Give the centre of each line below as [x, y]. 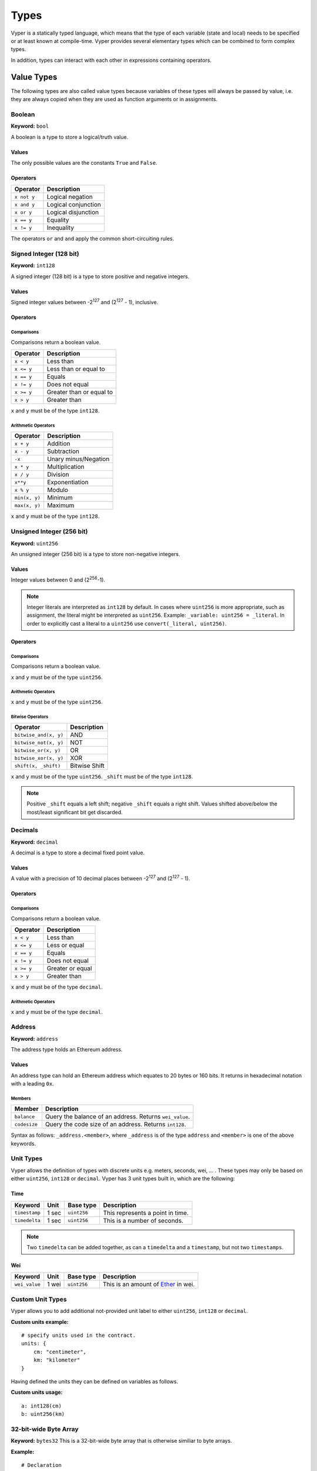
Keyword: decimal [35, 842]
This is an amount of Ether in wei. [149, 1284]
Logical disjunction [73, 212]
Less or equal [65, 946]
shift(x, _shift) [38, 766]
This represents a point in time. [146, 1213]
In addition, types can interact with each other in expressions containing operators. [111, 60]
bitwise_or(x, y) [38, 750]
